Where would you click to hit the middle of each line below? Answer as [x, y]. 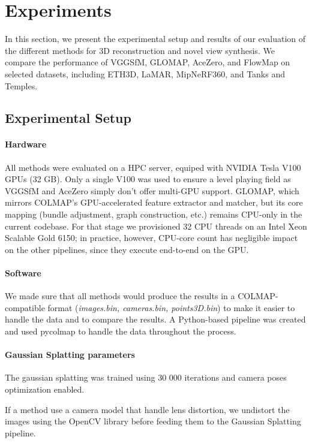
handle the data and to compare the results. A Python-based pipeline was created [155, 319]
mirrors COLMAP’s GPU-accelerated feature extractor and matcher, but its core [154, 202]
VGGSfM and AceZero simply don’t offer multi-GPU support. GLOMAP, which [152, 190]
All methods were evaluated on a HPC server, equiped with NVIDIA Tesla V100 [153, 167]
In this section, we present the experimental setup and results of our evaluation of [155, 39]
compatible [25, 307]
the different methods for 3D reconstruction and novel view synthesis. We [140, 50]
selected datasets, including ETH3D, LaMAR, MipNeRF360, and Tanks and [145, 73]
